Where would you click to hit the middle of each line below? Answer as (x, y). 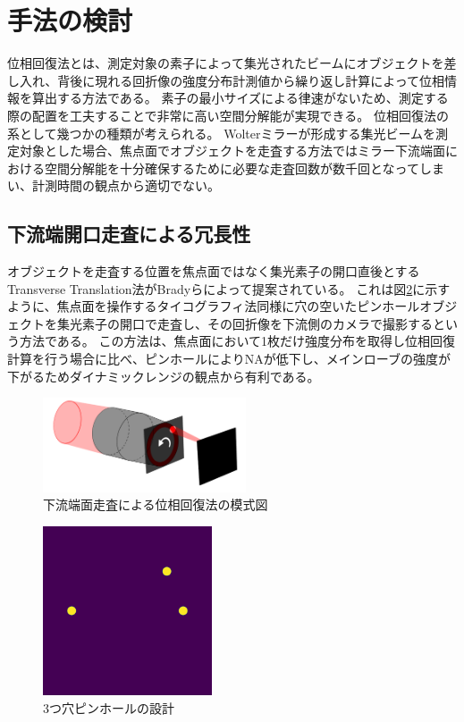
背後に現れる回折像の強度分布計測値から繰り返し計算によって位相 (251, 80)
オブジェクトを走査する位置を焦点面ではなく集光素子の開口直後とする (214, 271)
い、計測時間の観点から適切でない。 (114, 185)
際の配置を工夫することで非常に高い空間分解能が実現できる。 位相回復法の (228, 115)
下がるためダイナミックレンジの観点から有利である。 (164, 376)
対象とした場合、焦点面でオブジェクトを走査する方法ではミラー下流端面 (232, 151)
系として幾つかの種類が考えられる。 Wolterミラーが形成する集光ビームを (222, 133)
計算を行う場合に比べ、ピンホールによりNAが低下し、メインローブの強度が (229, 359)
